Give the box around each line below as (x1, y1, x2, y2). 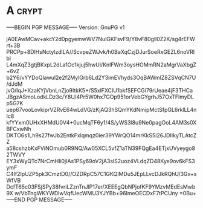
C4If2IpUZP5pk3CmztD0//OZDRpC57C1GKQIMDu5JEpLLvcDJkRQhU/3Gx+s (6, 170, 197, 177)
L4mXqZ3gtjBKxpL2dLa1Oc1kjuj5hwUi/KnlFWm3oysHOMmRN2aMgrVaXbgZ (6, 61, 197, 68)
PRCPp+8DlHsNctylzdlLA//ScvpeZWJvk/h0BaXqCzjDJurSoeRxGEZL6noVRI (6, 48, 195, 55)
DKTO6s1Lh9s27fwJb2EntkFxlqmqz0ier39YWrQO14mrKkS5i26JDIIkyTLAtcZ (6, 131, 197, 139)
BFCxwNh (6, 125, 31, 132)
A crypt (6, 4, 43, 18)
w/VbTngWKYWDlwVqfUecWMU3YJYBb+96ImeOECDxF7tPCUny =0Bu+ (14, 189, 196, 197)
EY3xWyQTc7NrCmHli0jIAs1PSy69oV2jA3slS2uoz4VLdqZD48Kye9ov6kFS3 (6, 157, 195, 164)
